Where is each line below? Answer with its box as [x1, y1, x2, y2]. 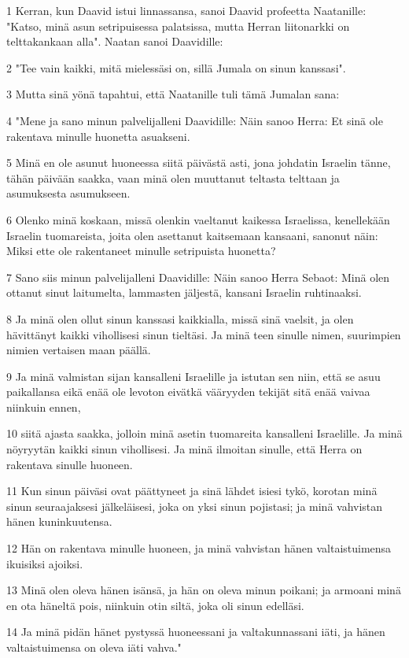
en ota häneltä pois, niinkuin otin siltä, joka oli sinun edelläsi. [6, 597, 304, 613]
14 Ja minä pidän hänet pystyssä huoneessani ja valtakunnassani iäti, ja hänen [6, 623, 385, 640]
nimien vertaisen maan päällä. [6, 342, 151, 358]
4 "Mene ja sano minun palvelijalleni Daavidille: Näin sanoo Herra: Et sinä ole [6, 112, 383, 128]
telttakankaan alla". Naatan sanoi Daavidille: [6, 33, 223, 50]
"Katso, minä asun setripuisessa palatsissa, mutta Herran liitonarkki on [6, 17, 350, 34]
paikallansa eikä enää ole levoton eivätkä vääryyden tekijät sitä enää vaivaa [6, 383, 370, 400]
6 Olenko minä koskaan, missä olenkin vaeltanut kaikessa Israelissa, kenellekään [6, 211, 390, 227]
